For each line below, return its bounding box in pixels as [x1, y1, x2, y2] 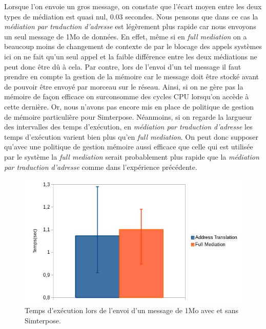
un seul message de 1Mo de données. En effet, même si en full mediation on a [4, 31, 247, 41]
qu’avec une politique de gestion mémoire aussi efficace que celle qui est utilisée [4, 141, 253, 152]
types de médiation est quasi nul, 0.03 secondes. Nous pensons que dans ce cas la [4, 11, 258, 21]
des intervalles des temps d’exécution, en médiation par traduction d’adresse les [4, 121, 253, 132]
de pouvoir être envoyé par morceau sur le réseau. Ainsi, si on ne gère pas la [4, 81, 243, 92]
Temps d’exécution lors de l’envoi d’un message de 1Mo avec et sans [25, 305, 238, 316]
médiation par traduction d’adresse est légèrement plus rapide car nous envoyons [4, 21, 256, 32]
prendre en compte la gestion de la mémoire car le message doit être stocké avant [4, 71, 259, 82]
